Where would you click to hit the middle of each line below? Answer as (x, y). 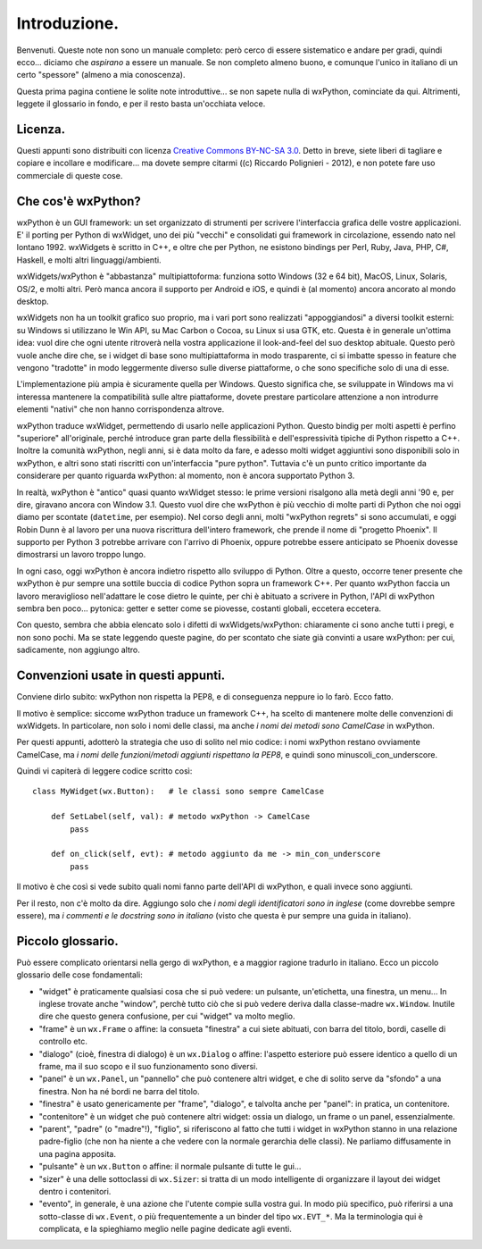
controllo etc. (63, 1042)
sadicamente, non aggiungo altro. (78, 650)
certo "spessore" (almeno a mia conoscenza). (101, 75)
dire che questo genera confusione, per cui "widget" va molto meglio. (167, 1016)
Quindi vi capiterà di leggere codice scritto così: (104, 771)
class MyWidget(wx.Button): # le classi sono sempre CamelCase (179, 792)
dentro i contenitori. (75, 1191)
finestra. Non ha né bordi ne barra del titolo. (119, 1091)
